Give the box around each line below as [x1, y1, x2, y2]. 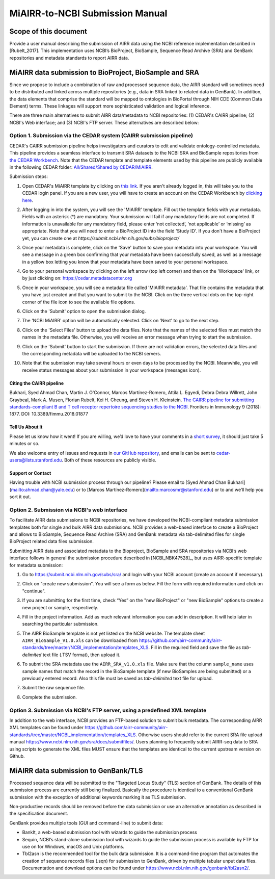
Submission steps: [9, 173, 48, 179]
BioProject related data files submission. [9, 538, 94, 545]
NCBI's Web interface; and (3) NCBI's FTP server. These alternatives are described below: [9, 119, 199, 125]
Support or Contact [9, 470, 51, 476]
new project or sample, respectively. [22, 604, 99, 610]
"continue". [22, 588, 46, 594]
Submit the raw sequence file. [22, 685, 85, 691]
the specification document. [9, 811, 69, 817]
